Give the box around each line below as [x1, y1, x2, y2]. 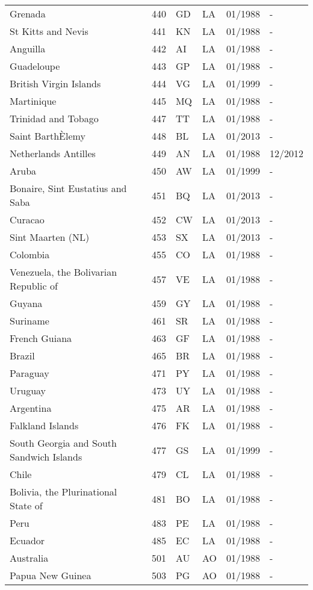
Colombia [10, 247, 50, 261]
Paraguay [10, 366, 49, 380]
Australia [10, 551, 49, 565]
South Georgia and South [10, 436, 117, 450]
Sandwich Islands [10, 450, 82, 464]
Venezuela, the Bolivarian [10, 265, 117, 279]
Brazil [10, 349, 35, 362]
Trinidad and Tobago [10, 111, 99, 125]
